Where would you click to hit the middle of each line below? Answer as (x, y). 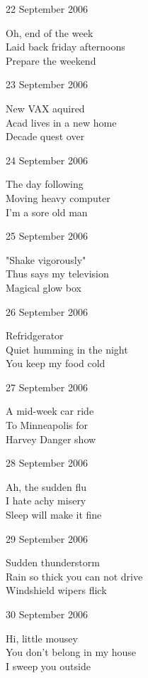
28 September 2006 (47, 463)
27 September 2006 (47, 387)
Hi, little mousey (42, 638)
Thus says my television (57, 274)
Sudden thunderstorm (53, 562)
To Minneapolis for (47, 425)
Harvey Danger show (51, 439)
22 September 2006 (47, 9)
